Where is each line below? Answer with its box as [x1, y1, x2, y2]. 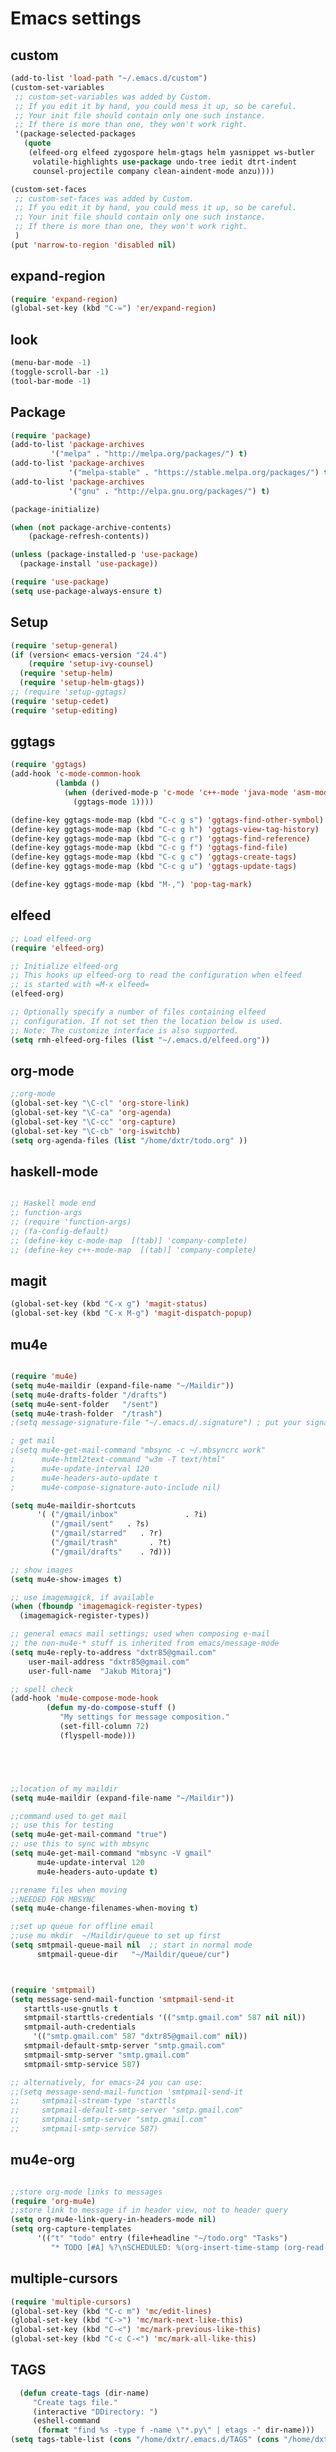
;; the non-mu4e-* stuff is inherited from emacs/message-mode [10, 1638, 280, 1648]
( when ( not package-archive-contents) [10, 522, 172, 532]
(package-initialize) [10, 504, 101, 514]
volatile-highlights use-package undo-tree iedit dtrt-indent [32, 157, 298, 167]
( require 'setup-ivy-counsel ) [28, 659, 155, 669]
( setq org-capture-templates [10, 2224, 132, 2234]
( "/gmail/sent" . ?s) [50, 1519, 150, 1529]
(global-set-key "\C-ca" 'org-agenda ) [10, 1108, 172, 1118]
